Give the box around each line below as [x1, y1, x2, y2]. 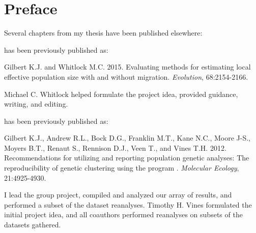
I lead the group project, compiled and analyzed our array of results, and [4, 189, 232, 200]
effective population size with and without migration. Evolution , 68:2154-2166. [4, 71, 248, 82]
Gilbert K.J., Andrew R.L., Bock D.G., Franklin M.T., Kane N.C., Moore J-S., [4, 132, 251, 143]
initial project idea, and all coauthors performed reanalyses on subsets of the [4, 209, 243, 220]
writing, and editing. [4, 98, 68, 109]
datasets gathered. [4, 219, 61, 230]
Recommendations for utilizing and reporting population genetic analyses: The [4, 152, 249, 163]
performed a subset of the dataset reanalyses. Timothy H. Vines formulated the [4, 199, 252, 210]
